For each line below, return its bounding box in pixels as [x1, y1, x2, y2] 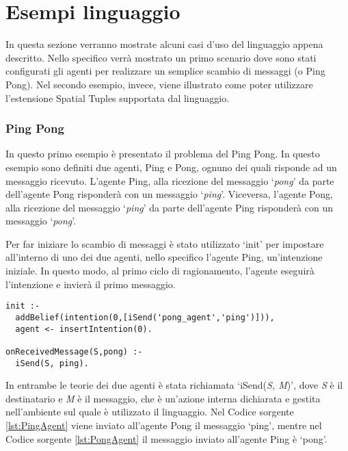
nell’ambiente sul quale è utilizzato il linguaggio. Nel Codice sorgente [5, 404, 294, 419]
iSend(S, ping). [15, 358, 89, 368]
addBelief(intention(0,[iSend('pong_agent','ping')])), [15, 312, 275, 322]
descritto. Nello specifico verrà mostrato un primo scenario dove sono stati [5, 50, 317, 64]
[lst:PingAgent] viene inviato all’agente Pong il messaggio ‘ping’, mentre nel [5, 417, 322, 432]
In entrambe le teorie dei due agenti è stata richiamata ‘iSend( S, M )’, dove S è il [5, 378, 343, 392]
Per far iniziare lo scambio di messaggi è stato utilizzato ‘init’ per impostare [5, 236, 324, 250]
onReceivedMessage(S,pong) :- [5, 346, 143, 357]
